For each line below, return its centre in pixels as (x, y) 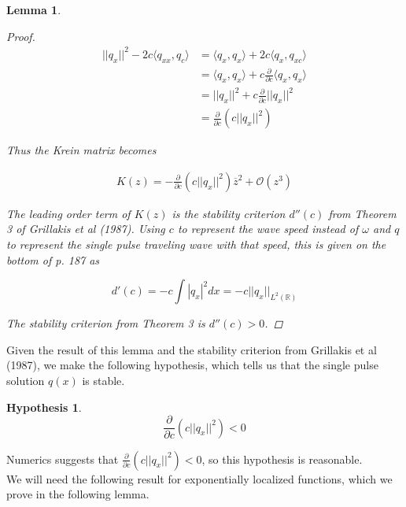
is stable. (103, 380)
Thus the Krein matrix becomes (81, 150)
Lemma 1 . (34, 9)
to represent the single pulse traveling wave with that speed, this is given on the (196, 244)
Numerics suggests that (63, 459)
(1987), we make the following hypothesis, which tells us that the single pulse (192, 365)
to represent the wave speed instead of (268, 229)
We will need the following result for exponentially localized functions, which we (199, 478)
